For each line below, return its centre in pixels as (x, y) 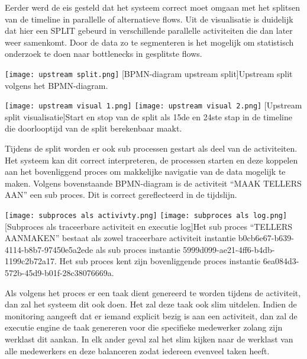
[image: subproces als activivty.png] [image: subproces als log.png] (146, 216)
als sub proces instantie (138, 249)
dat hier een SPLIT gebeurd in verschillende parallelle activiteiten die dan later (149, 31)
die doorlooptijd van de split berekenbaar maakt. (93, 128)
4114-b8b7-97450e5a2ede (49, 249)
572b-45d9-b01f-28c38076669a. (59, 273)
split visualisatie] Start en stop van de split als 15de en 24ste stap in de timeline (148, 116)
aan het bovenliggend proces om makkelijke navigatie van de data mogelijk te (145, 172)
